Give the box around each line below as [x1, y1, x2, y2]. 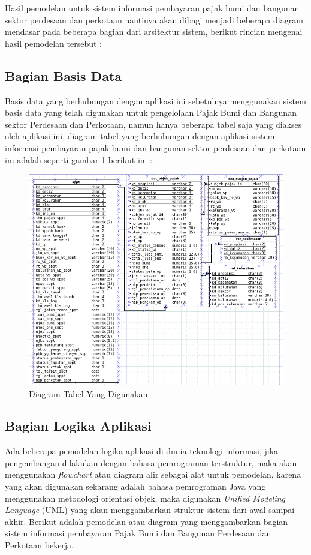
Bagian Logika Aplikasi [5, 416, 152, 435]
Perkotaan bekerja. [5, 539, 74, 551]
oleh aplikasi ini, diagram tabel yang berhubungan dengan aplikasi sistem [5, 130, 275, 142]
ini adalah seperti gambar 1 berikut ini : [5, 153, 153, 166]
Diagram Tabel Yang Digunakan [29, 387, 148, 400]
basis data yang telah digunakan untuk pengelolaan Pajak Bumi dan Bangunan [5, 106, 297, 119]
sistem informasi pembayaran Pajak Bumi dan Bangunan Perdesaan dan [5, 527, 271, 539]
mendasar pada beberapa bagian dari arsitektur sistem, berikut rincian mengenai [5, 25, 303, 38]
